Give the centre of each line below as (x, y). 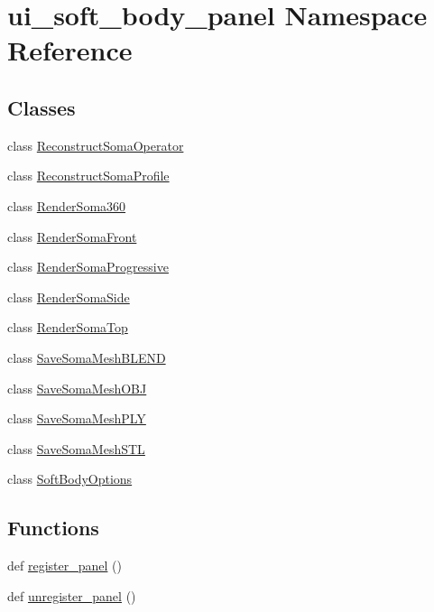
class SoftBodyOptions (70, 479)
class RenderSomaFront (72, 236)
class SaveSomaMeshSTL (76, 448)
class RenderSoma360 (67, 205)
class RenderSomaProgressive (88, 267)
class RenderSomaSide (69, 297)
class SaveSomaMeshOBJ (77, 388)
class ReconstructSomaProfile (88, 176)
